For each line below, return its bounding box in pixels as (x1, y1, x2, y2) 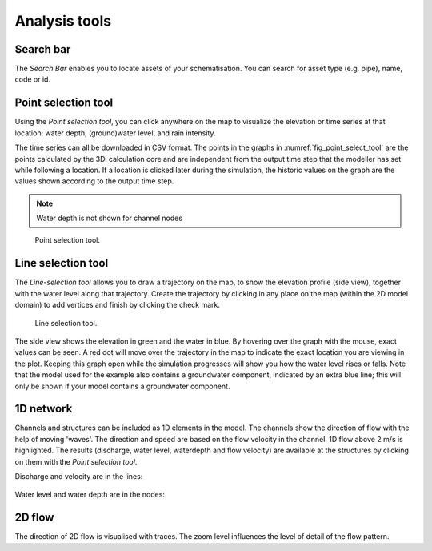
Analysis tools (14, 12, 112, 30)
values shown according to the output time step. (14, 176, 174, 186)
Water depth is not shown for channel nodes (36, 213, 183, 223)
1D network (14, 402, 73, 416)
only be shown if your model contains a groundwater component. (14, 381, 230, 391)
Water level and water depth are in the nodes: (14, 489, 166, 500)
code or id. (14, 74, 51, 84)
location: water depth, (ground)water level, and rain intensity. (14, 128, 216, 138)
